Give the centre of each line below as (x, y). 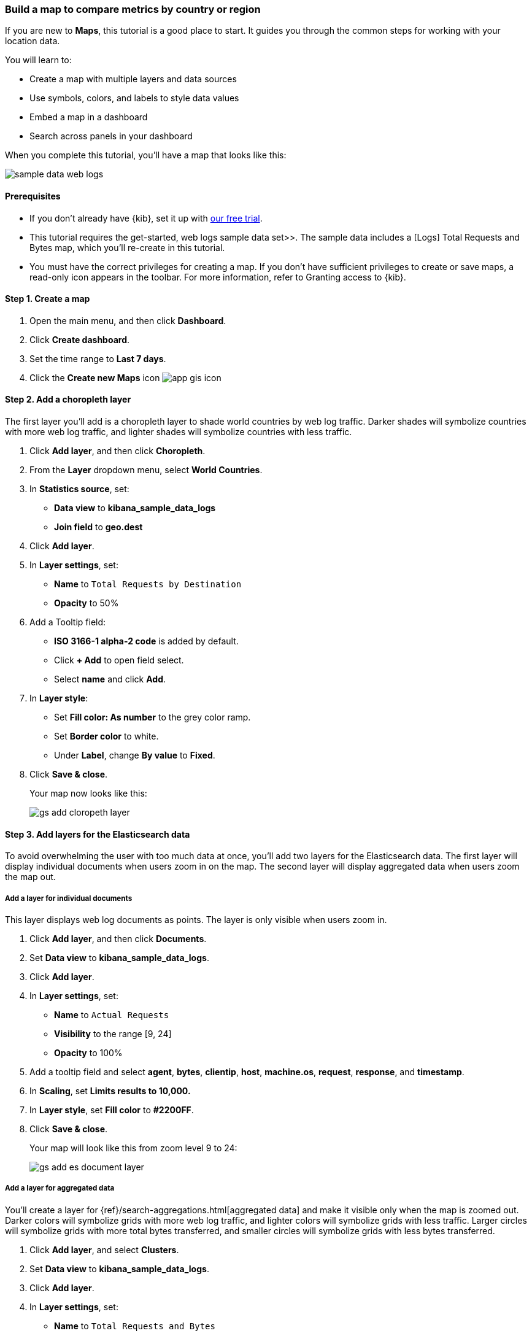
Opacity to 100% (88, 1053)
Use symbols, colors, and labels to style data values (134, 98)
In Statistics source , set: (79, 489)
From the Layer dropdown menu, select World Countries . (146, 470)
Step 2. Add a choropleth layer (68, 400)
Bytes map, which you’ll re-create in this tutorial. (127, 247)
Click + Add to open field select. (119, 660)
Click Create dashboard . (80, 339)
